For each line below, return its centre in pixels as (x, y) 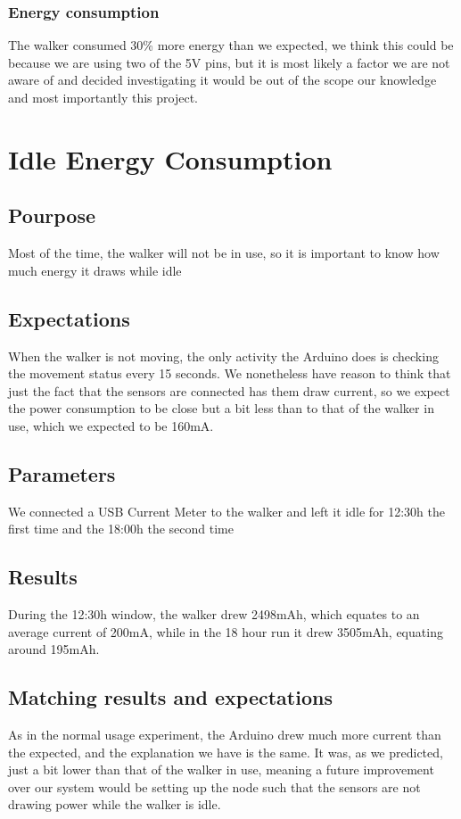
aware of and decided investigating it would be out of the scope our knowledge (222, 80)
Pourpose (52, 215)
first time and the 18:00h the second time (121, 529)
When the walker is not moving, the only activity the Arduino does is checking (223, 356)
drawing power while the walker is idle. (115, 804)
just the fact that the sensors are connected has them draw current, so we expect (229, 390)
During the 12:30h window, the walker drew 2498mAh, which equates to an (214, 614)
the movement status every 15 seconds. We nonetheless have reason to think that (230, 373)
